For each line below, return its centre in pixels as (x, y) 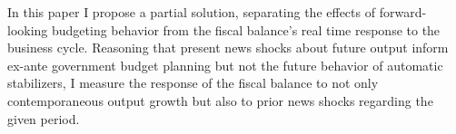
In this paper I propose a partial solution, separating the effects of (191, 12)
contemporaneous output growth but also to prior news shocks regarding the (220, 100)
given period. (44, 118)
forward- (403, 12)
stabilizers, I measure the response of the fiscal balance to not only (193, 83)
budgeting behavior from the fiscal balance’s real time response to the (246, 29)
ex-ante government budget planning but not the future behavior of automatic (225, 65)
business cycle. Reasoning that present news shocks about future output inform (228, 48)
